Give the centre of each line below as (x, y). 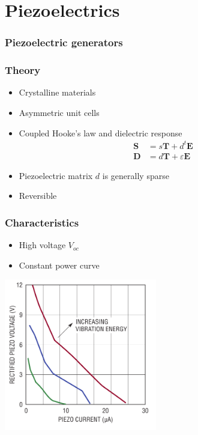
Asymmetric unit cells (59, 113)
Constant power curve (59, 265)
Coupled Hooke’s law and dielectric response (100, 132)
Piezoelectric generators (64, 42)
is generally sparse (136, 175)
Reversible (38, 196)
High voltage (42, 245)
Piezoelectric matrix (56, 175)
